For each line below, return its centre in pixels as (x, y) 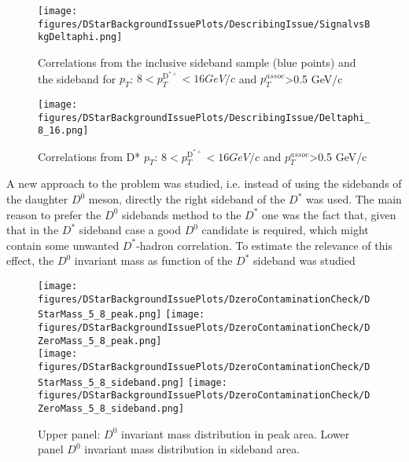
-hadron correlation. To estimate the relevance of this (264, 245)
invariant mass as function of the (153, 260)
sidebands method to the (181, 214)
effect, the (30, 260)
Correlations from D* (89, 156)
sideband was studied (304, 260)
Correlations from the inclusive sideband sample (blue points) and (197, 62)
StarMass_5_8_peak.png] (100, 315)
